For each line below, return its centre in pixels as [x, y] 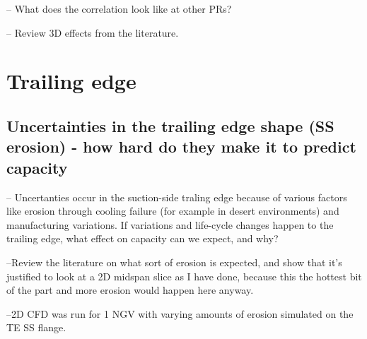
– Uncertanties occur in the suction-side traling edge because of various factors [177, 197]
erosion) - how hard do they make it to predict [181, 147]
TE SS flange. [36, 327]
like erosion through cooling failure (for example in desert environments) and [173, 211]
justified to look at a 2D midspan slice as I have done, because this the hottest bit [184, 276]
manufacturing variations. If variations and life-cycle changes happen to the [170, 224]
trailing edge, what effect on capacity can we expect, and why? [142, 238]
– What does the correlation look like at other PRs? [119, 8]
